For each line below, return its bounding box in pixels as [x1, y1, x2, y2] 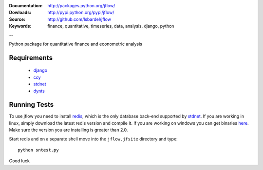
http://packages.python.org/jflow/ [47, 3, 115, 8]
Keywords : [9, 23, 32, 29]
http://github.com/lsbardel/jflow [47, 16, 112, 22]
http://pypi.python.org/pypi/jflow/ [47, 10, 114, 16]
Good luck [9, 158, 30, 164]
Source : [9, 16, 26, 22]
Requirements [9, 53, 53, 62]
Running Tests [9, 101, 54, 109]
